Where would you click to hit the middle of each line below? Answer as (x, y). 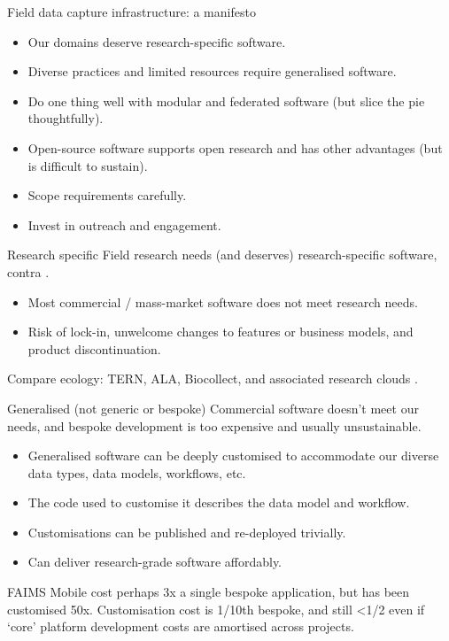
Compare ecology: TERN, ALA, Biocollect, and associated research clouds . (213, 378)
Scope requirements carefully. (107, 195)
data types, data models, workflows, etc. (137, 472)
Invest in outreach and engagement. (124, 224)
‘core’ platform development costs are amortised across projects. (181, 626)
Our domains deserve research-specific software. (157, 41)
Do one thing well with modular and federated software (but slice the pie (226, 100)
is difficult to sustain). (88, 165)
